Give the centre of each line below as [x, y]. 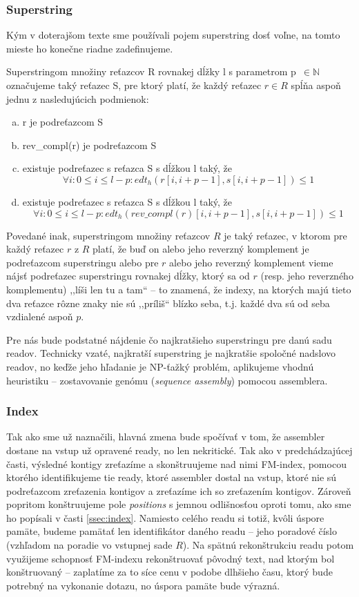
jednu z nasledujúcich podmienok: [78, 98]
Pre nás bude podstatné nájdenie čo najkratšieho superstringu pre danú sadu [169, 339]
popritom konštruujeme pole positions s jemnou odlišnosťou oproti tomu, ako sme [179, 504]
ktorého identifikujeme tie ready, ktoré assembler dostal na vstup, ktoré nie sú [172, 477]
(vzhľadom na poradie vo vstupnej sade [89, 545]
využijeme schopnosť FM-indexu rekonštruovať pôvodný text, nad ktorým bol [171, 558]
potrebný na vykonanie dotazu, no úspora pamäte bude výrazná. [143, 585]
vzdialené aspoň [40, 316]
